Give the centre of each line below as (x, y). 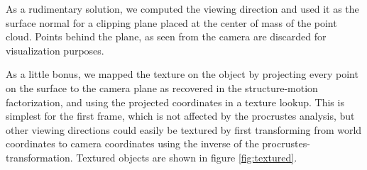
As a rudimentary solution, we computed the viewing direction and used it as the (182, 8)
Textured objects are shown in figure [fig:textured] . (187, 157)
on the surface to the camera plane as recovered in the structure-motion (162, 87)
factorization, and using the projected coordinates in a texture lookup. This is (175, 102)
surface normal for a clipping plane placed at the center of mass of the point (171, 22)
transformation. (39, 157)
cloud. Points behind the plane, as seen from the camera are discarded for (166, 36)
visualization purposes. (55, 50)
